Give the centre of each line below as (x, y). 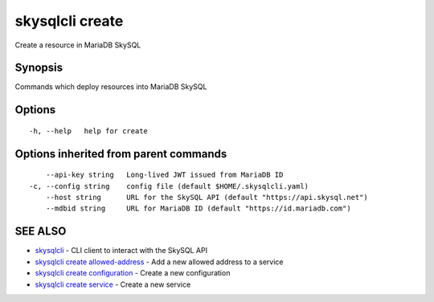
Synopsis (39, 68)
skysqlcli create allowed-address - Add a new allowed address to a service (159, 262)
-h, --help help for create (89, 131)
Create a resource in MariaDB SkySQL (78, 45)
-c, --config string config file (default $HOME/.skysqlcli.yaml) (169, 186)
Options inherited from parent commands (121, 154)
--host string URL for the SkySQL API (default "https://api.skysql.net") (207, 198)
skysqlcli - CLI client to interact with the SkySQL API (121, 251)
